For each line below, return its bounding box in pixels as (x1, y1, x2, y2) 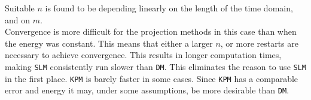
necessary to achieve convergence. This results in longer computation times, (5, 49, 282, 61)
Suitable (5, 2, 35, 14)
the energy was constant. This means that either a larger (5, 37, 213, 49)
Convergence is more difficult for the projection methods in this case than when (5, 25, 297, 38)
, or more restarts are (220, 37, 298, 49)
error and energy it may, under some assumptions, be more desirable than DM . (5, 84, 289, 96)
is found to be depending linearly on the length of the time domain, (45, 2, 293, 14)
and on (5, 13, 31, 26)
